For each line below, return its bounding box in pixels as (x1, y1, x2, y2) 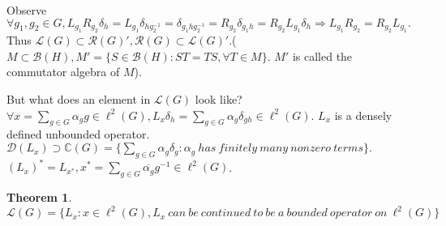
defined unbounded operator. (6, 126, 150, 143)
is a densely (334, 106, 392, 123)
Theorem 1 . (6, 189, 72, 206)
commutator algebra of (6, 63, 120, 80)
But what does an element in (6, 91, 151, 108)
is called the (292, 47, 353, 64)
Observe (6, 2, 47, 18)
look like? (195, 91, 242, 108)
